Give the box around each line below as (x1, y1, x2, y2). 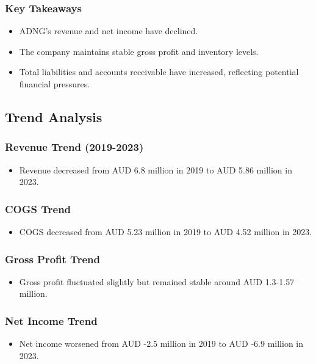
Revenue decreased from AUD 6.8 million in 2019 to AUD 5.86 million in (19, 163, 292, 176)
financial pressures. (19, 78, 90, 90)
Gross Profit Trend (5, 251, 100, 266)
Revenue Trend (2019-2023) (5, 139, 144, 155)
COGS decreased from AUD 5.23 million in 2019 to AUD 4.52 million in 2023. (19, 225, 312, 238)
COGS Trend (5, 201, 71, 216)
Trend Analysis (5, 107, 102, 126)
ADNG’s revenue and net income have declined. (19, 24, 198, 37)
